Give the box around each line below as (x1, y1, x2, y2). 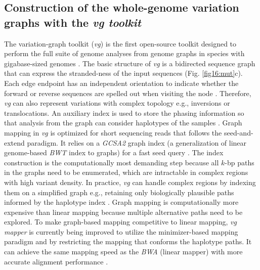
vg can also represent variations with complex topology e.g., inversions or (4, 98, 230, 108)
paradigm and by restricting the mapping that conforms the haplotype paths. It (4, 236, 252, 247)
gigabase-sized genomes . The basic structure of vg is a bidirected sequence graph (4, 58, 255, 68)
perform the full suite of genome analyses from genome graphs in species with (4, 48, 245, 59)
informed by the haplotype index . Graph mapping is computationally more (4, 197, 239, 207)
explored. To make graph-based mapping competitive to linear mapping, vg (4, 216, 237, 227)
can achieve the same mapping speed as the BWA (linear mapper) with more (4, 246, 243, 257)
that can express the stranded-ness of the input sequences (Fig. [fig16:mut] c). (4, 68, 243, 78)
